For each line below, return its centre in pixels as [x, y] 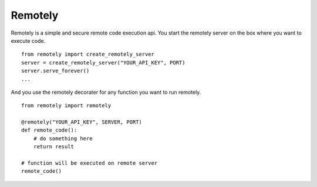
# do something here [63, 138]
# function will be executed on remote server [90, 163]
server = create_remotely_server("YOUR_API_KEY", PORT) [103, 62]
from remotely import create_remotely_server [88, 55]
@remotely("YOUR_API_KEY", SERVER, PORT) [82, 122]
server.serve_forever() [55, 71]
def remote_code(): [49, 130]
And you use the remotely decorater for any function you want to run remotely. [106, 92]
